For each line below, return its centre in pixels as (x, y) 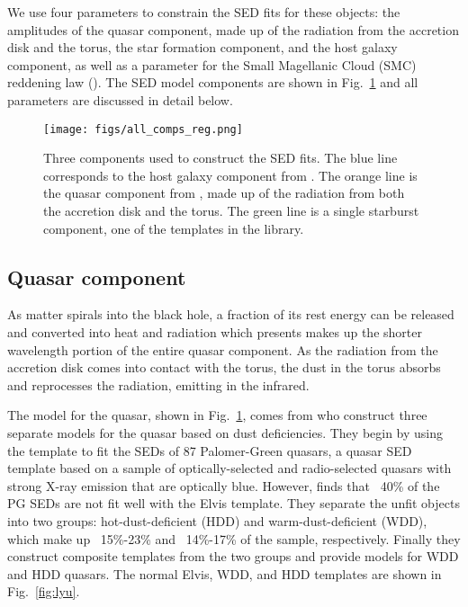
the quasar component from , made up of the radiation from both (224, 193)
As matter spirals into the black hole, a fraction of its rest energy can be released (231, 314)
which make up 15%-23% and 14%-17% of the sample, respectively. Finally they (234, 538)
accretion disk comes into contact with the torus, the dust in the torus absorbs (224, 367)
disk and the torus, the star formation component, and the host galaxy (202, 47)
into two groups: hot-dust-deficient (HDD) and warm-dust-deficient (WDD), (217, 520)
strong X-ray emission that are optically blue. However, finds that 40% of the (224, 485)
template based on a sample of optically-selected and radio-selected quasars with (229, 468)
